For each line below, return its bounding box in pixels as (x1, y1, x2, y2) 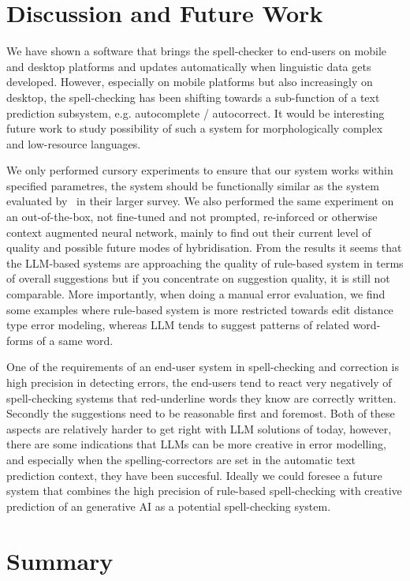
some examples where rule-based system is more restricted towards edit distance (6, 301, 393, 317)
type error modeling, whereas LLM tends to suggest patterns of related (6, 317, 349, 333)
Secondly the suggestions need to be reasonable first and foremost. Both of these (6, 405, 395, 422)
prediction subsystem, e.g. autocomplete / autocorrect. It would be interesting (6, 104, 385, 121)
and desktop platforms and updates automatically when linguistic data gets (6, 58, 371, 74)
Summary (6, 544, 114, 576)
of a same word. (36, 332, 114, 348)
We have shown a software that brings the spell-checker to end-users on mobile (6, 43, 387, 59)
